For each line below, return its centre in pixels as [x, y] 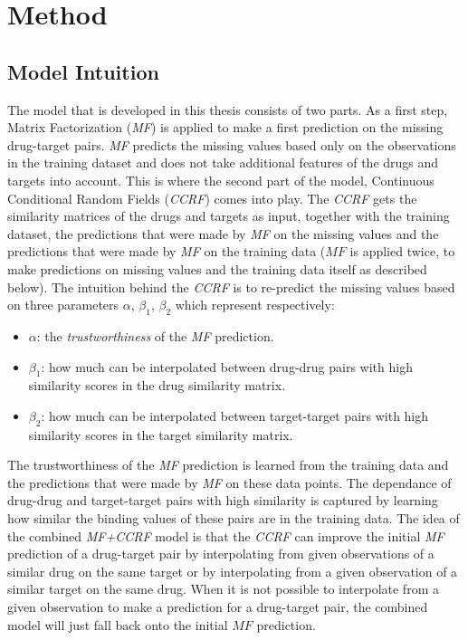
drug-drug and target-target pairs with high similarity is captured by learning [223, 500]
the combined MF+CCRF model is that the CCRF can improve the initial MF [226, 535]
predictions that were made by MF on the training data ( [167, 251]
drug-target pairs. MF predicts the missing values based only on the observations [232, 144]
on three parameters [63, 305]
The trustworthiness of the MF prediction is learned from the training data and [228, 465]
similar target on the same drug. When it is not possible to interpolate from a [223, 589]
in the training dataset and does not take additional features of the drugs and [223, 162]
